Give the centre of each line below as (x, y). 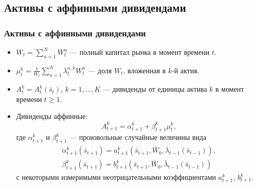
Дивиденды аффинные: (52, 116)
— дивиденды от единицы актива (155, 89)
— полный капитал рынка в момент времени (140, 52)
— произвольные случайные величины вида (138, 137)
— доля (100, 70)
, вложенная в (144, 70)
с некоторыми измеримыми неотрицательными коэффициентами (116, 177)
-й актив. (186, 70)
